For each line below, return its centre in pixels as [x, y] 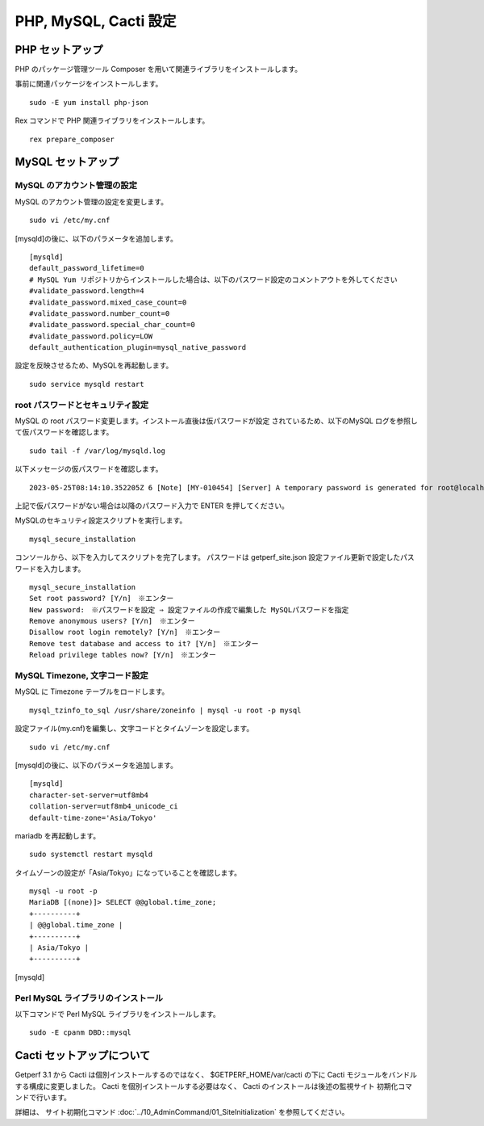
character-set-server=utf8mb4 [89, 795]
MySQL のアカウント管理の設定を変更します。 [92, 201]
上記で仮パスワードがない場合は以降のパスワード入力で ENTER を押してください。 [152, 506]
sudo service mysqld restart [87, 384]
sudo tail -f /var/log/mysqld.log [97, 451]
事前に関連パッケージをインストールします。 [89, 84]
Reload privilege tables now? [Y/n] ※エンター [123, 655]
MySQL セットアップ [67, 162]
